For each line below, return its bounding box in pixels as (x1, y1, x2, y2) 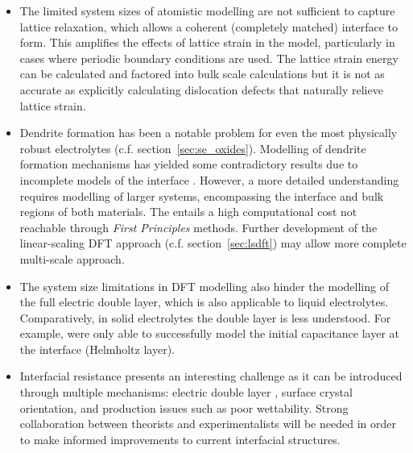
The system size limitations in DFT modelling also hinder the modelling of (19, 277, 389, 294)
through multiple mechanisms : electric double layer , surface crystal (19, 384, 353, 401)
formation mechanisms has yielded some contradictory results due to (19, 156, 358, 172)
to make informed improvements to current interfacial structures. (19, 430, 341, 447)
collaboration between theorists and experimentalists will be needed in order (19, 415, 396, 432)
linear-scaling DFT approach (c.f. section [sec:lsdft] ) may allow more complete (19, 235, 407, 251)
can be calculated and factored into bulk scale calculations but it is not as (19, 65, 385, 82)
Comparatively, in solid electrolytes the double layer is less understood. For (19, 309, 391, 326)
